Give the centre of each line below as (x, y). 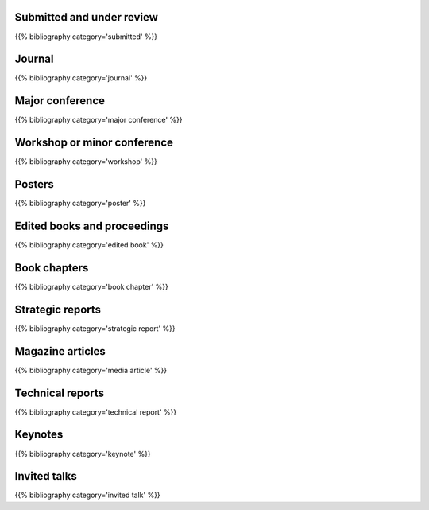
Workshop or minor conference (94, 143)
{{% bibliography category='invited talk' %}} (87, 495)
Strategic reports (58, 309)
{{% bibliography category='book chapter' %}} (91, 286)
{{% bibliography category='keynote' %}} (83, 454)
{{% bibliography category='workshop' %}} (86, 162)
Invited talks (46, 476)
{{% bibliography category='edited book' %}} (89, 245)
